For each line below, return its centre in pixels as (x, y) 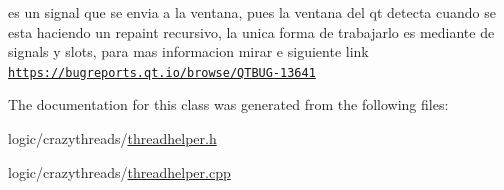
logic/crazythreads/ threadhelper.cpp (119, 171)
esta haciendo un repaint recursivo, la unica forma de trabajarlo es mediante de (251, 31)
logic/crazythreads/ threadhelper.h (112, 138)
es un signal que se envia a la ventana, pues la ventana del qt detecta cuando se (252, 12)
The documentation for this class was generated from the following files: (228, 104)
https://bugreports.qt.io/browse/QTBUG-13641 (162, 72)
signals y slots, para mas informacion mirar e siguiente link (188, 51)
